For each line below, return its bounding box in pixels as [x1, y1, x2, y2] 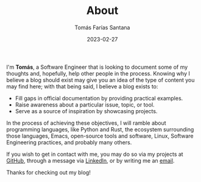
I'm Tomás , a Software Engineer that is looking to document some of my [6, 63, 188, 71]
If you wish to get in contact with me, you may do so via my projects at [6, 150, 184, 158]
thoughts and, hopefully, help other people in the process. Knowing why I [6, 69, 190, 77]
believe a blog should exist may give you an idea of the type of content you [6, 76, 195, 83]
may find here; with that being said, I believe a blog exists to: [6, 83, 158, 90]
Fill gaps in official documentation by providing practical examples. [15, 94, 183, 102]
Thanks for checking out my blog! [6, 169, 91, 176]
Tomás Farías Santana [74, 24, 130, 31]
